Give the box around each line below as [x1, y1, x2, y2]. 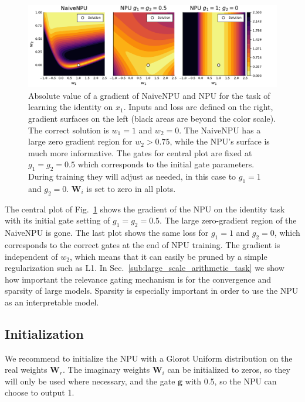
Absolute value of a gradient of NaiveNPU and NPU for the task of [28, 89, 270, 101]
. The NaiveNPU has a [179, 123, 261, 136]
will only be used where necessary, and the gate [5, 374, 175, 387]
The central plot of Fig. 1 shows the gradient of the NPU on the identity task [5, 202, 285, 215]
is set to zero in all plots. [86, 182, 176, 194]
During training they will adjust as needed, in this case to [28, 170, 236, 183]
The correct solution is [28, 123, 109, 136]
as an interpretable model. [5, 296, 99, 308]
